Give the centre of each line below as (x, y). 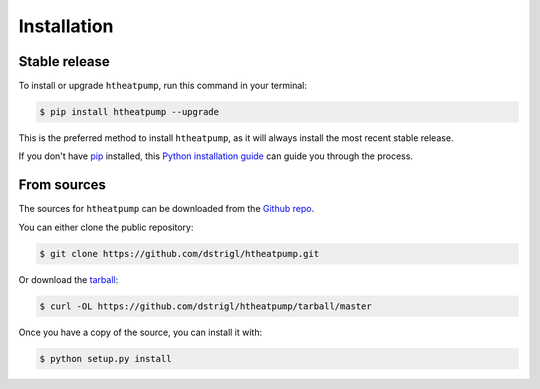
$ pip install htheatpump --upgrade (129, 112)
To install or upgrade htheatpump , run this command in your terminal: (162, 86)
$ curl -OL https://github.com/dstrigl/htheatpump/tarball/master (205, 306)
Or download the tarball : (68, 279)
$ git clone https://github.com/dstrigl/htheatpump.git (179, 253)
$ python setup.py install (105, 358)
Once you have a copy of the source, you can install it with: (140, 332)
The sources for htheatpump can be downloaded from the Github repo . (166, 209)
